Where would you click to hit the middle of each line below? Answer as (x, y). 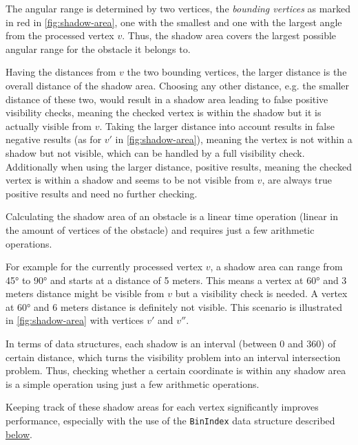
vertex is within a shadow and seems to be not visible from (130, 180)
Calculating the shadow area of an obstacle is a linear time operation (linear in (172, 216)
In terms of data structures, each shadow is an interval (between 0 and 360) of (171, 344)
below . (19, 434)
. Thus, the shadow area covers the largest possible (229, 35)
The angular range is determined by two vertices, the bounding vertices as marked (178, 8)
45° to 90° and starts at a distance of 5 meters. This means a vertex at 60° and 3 (176, 280)
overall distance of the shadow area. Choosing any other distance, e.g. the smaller (178, 85)
